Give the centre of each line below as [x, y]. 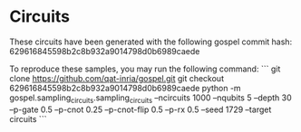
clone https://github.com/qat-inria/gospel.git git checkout [117, 78]
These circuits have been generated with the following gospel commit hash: [151, 42]
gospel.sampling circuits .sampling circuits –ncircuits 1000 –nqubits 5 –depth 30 [150, 99]
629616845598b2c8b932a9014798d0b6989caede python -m [126, 88]
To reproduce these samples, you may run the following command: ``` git [145, 69]
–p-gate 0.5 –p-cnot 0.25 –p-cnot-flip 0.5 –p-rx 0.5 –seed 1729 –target [141, 109]
